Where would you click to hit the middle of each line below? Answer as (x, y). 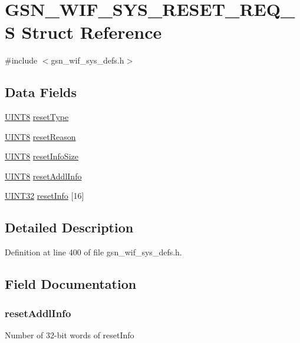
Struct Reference (92, 32)
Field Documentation (71, 284)
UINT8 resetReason (40, 136)
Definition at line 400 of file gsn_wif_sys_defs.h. (93, 252)
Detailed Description (69, 227)
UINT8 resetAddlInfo (43, 176)
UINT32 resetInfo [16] (44, 196)
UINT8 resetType (37, 117)
